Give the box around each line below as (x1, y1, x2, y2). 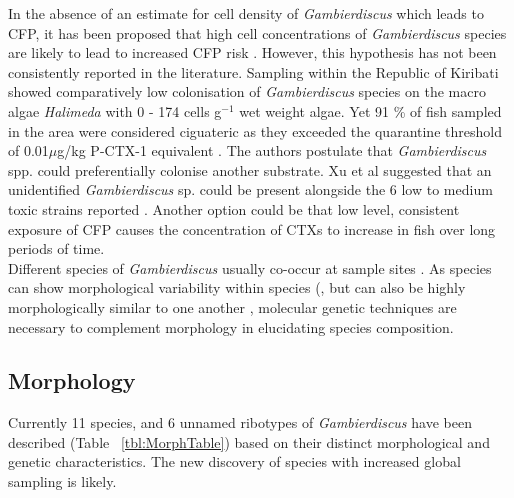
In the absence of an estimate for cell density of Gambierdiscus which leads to (8, 3, 484, 23)
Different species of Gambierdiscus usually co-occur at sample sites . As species (8, 257, 492, 278)
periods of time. (8, 238, 105, 259)
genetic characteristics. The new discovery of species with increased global (8, 451, 461, 472)
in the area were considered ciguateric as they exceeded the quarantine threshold (8, 120, 502, 141)
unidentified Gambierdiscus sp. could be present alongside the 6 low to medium (8, 179, 493, 200)
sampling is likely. (8, 471, 117, 492)
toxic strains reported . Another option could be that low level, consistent (8, 198, 460, 219)
